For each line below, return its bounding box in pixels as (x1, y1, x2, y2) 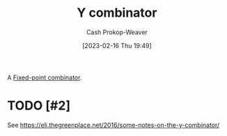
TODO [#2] (7, 98, 71, 114)
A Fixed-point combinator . (7, 73, 82, 82)
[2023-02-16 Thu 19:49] (82, 41, 152, 50)
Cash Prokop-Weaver (86, 28, 148, 36)
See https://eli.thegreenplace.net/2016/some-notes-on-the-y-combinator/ (7, 121, 220, 129)
